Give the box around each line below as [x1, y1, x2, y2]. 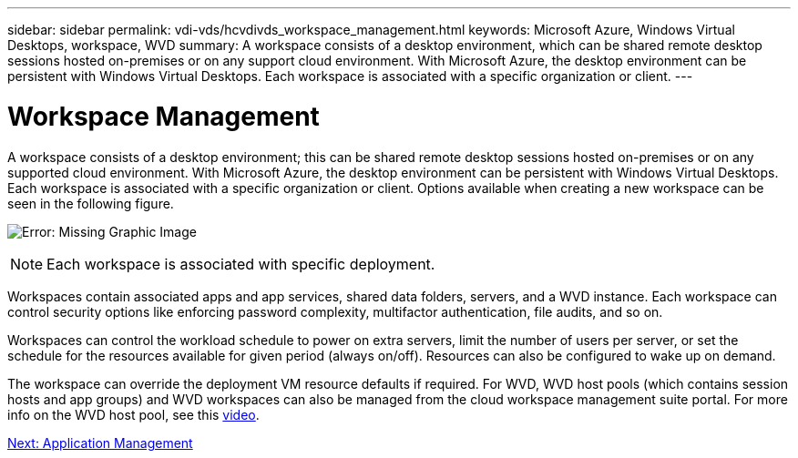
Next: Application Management [7, 434, 193, 451]
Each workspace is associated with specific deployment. [46, 254, 435, 273]
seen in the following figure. [7, 195, 174, 211]
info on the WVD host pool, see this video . [7, 406, 260, 422]
